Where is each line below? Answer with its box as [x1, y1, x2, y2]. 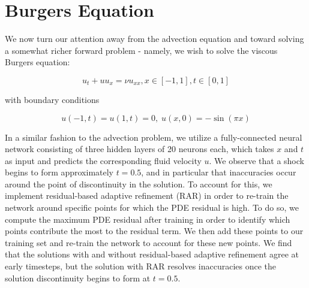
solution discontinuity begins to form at [5, 271, 151, 284]
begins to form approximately [5, 166, 114, 178]
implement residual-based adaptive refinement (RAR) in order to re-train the [5, 189, 289, 202]
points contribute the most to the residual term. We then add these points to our [5, 225, 304, 237]
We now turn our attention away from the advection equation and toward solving [5, 32, 304, 45]
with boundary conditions [5, 93, 100, 105]
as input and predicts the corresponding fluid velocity [5, 154, 202, 166]
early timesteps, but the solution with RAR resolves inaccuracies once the [5, 260, 277, 272]
